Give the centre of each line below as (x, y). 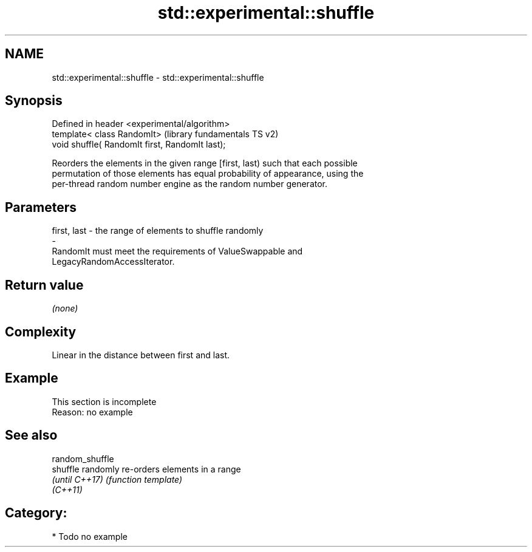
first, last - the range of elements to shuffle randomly (158, 231)
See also (31, 435)
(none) (65, 308)
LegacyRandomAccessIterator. (113, 262)
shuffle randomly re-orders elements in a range (146, 469)
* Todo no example (90, 536)
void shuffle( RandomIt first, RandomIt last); (139, 145)
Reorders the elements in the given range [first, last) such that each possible (205, 163)
